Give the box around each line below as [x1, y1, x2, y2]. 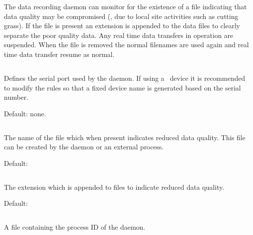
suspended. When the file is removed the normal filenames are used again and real [4, 39, 249, 50]
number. [4, 92, 29, 102]
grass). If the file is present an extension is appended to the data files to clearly [4, 20, 240, 31]
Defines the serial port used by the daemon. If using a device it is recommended [4, 72, 245, 83]
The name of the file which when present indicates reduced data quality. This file [4, 132, 246, 142]
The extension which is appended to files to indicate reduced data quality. [4, 181, 224, 192]
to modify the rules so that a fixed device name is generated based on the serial [4, 82, 241, 92]
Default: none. [4, 108, 46, 118]
